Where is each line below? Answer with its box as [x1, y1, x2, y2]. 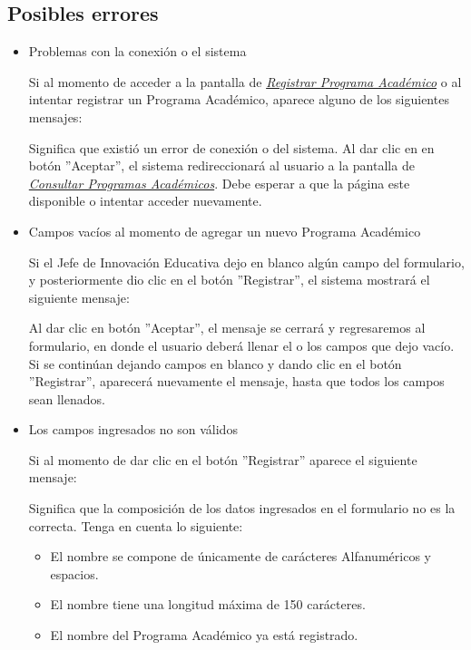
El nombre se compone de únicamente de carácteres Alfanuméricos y [50, 547, 431, 566]
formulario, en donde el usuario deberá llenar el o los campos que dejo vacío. [28, 335, 455, 354]
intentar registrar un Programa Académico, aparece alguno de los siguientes [28, 90, 449, 109]
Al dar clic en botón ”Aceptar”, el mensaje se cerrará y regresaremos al [28, 318, 426, 337]
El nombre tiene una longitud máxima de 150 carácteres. [50, 595, 366, 614]
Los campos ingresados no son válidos [28, 420, 238, 439]
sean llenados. [28, 389, 105, 408]
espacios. [50, 564, 99, 583]
